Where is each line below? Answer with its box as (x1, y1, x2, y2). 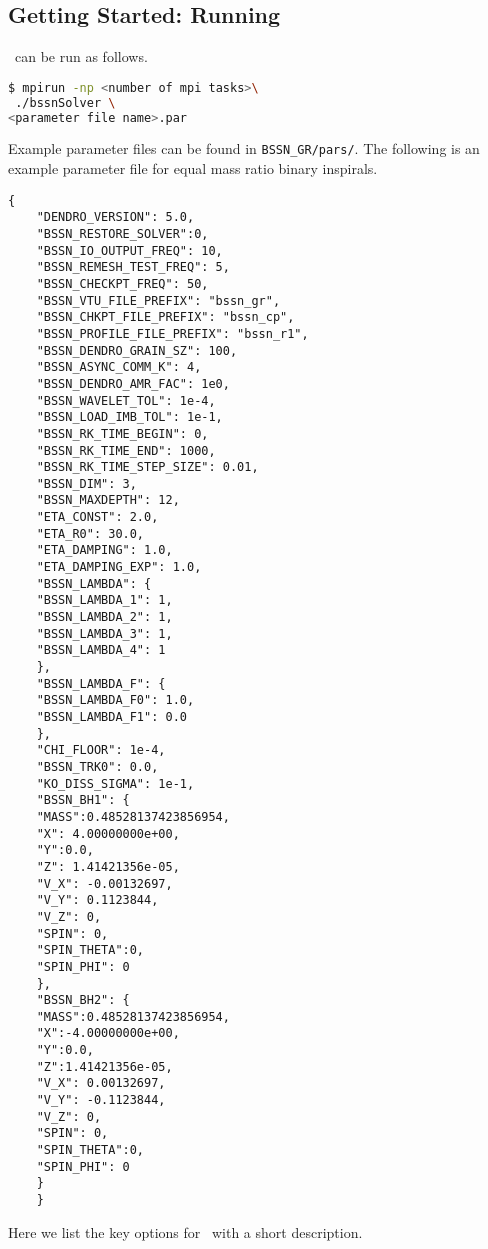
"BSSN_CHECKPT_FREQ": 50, (36, 276, 209, 291)
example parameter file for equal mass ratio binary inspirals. (8, 158, 378, 179)
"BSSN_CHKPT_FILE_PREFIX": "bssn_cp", (36, 310, 295, 325)
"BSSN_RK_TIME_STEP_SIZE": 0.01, (36, 460, 259, 475)
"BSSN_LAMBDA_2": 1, (36, 610, 173, 625)
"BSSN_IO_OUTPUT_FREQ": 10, (36, 243, 223, 258)
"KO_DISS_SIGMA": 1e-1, (36, 776, 195, 791)
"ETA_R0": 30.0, (36, 526, 145, 541)
